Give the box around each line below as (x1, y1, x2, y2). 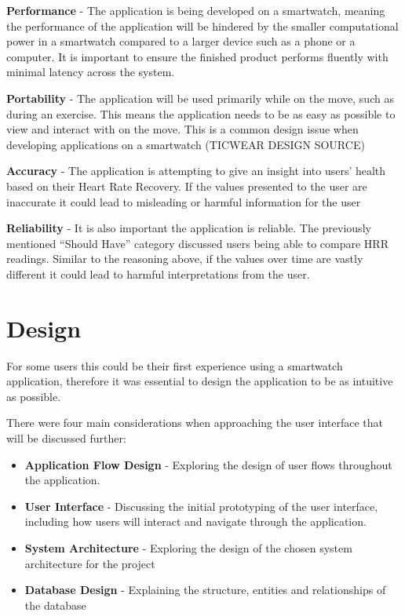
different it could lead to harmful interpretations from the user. (6, 265, 310, 282)
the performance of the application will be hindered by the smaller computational (6, 17, 399, 34)
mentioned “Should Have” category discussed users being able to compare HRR (6, 235, 389, 251)
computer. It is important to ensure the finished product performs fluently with (6, 48, 389, 64)
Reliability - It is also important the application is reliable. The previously (6, 220, 371, 236)
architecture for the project (24, 555, 155, 571)
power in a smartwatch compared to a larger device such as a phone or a (6, 33, 356, 49)
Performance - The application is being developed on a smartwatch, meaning (6, 2, 385, 18)
